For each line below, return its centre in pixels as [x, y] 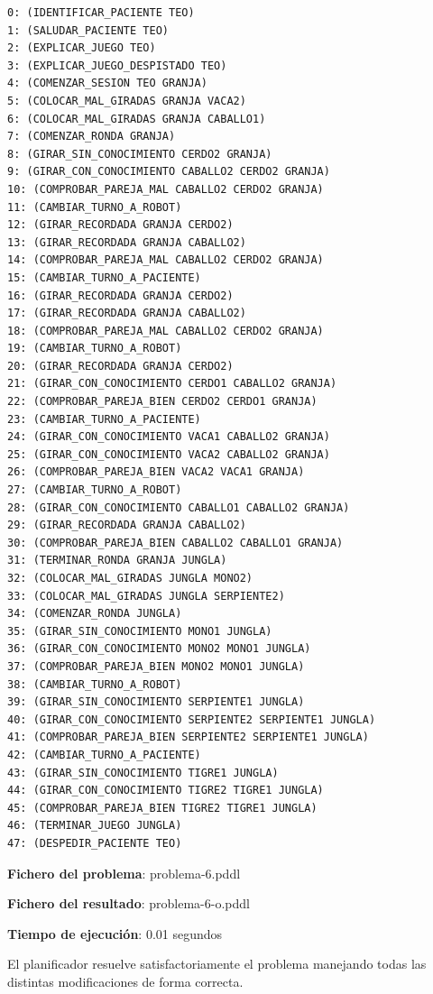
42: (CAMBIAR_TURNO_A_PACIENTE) [104, 755]
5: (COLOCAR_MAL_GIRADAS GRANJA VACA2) [127, 101]
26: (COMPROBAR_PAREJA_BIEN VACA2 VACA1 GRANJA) [156, 472]
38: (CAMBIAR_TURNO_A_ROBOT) [95, 684]
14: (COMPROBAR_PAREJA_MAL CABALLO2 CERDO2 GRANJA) [166, 260]
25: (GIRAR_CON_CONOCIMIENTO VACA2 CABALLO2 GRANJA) [169, 454]
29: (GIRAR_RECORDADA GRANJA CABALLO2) [127, 525]
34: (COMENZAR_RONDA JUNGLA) [95, 614]
